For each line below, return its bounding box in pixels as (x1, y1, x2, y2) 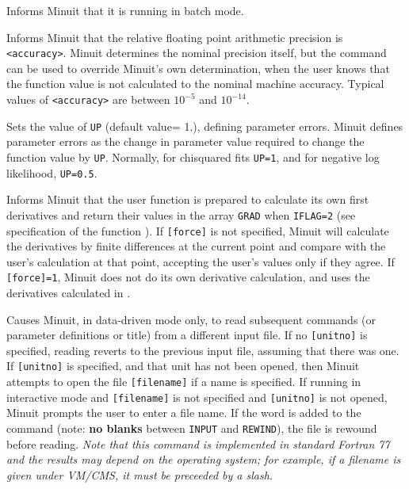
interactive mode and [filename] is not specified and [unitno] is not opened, (6, 388, 388, 405)
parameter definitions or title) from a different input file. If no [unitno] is (6, 327, 368, 343)
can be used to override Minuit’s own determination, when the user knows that (6, 59, 390, 76)
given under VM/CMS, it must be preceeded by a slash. (6, 466, 273, 483)
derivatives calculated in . (6, 285, 131, 300)
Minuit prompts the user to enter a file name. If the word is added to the (6, 404, 361, 421)
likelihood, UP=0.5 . (6, 164, 97, 181)
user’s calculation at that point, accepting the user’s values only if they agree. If (6, 253, 395, 269)
